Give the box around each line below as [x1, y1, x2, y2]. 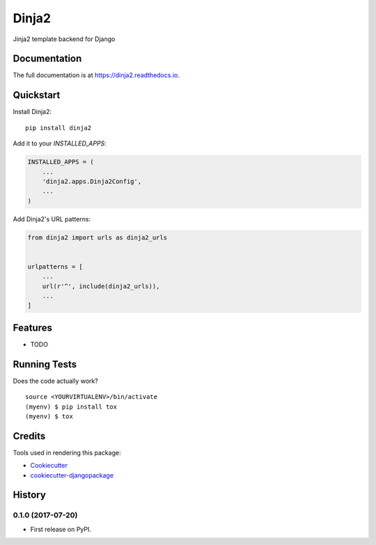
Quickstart [13, 89, 61, 101]
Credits [13, 430, 46, 442]
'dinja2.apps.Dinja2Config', [42, 177, 142, 185]
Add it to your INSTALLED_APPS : [13, 139, 107, 148]
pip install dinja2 [25, 124, 92, 132]
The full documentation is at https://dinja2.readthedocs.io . [13, 71, 180, 79]
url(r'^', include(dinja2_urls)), [42, 282, 160, 290]
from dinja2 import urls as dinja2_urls [27, 233, 167, 242]
